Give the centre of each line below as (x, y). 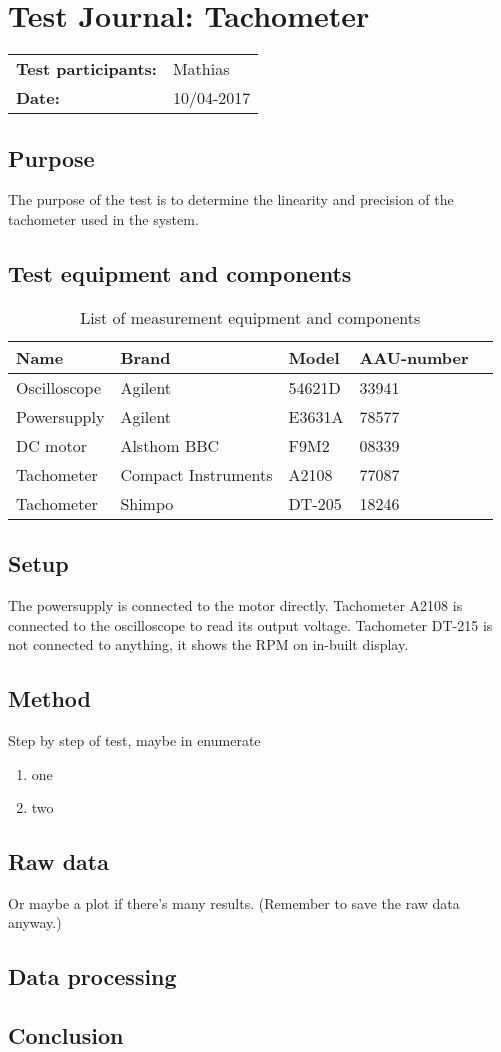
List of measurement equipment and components (250, 317)
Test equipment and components (180, 272)
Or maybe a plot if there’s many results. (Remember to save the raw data (234, 902)
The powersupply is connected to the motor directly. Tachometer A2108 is (235, 604)
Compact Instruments (196, 474)
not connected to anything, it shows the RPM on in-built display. (208, 644)
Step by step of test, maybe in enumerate (134, 739)
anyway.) (35, 922)
